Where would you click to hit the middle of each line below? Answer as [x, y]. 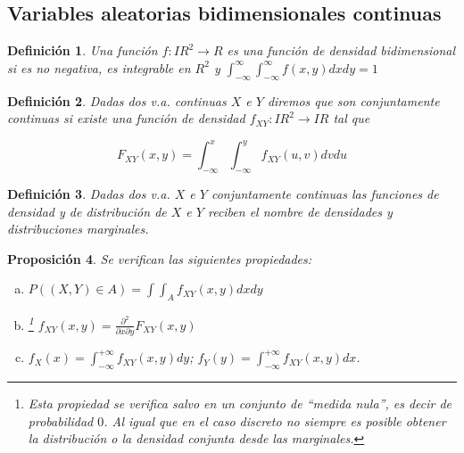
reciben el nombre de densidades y [300, 211]
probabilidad [61, 420]
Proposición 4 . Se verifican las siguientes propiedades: [160, 258]
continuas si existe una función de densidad [126, 118]
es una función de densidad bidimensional [341, 50]
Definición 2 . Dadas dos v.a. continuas [117, 100]
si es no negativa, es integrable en [99, 67]
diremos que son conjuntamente [353, 100]
